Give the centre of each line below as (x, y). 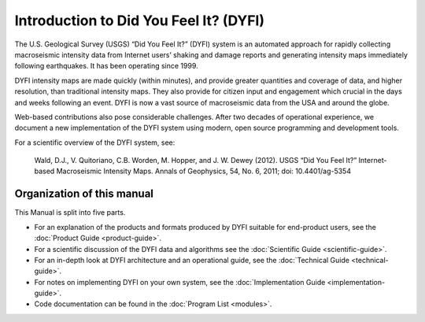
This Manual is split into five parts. (70, 213)
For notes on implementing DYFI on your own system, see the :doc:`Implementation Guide (180, 282)
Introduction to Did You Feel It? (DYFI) (140, 20)
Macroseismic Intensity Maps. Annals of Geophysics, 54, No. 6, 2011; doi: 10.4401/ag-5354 (204, 171)
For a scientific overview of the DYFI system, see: (95, 142)
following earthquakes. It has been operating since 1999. (106, 66)
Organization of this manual (84, 194)
